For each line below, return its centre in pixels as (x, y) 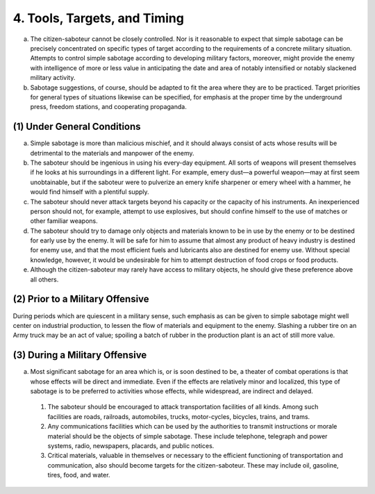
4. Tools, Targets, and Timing (98, 18)
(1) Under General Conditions (77, 127)
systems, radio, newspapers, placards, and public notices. (131, 445)
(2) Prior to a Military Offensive (81, 299)
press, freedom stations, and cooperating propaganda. (108, 107)
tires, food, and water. (79, 475)
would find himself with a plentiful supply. (90, 192)
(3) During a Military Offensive (80, 355)
